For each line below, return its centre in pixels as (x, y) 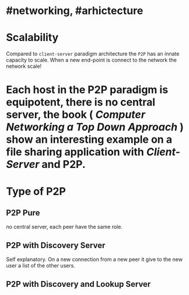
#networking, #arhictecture (75, 11)
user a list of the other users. (41, 266)
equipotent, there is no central (81, 102)
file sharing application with (75, 152)
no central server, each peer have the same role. (64, 227)
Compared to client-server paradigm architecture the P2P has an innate (93, 54)
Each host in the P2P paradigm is (87, 90)
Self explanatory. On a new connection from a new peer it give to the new (94, 259)
